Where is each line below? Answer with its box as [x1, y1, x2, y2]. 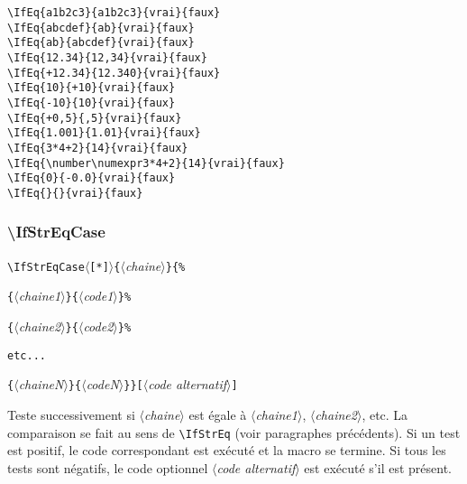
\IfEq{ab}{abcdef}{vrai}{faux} [7, 36, 195, 50]
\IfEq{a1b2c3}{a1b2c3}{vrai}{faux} [7, 6, 221, 19]
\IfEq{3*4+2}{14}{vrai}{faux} [7, 141, 188, 154]
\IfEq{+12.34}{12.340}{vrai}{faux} [7, 66, 221, 79]
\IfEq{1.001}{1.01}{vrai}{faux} [7, 126, 201, 140]
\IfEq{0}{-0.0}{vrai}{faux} [7, 172, 176, 185]
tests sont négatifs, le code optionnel [7, 458, 208, 477]
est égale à [188, 405, 247, 424]
